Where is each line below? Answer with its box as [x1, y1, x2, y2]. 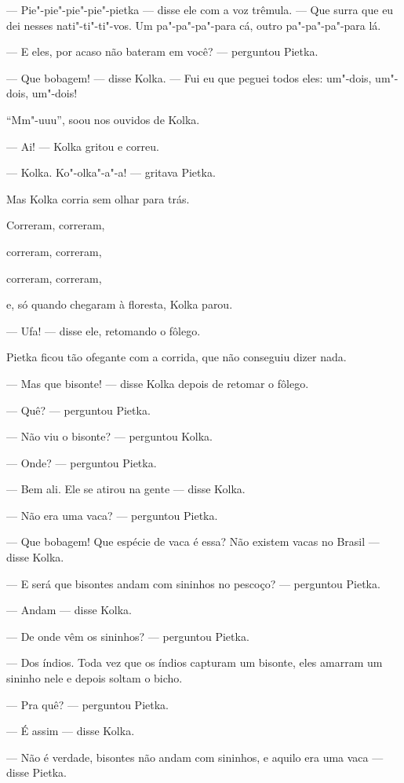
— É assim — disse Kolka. [6, 723, 135, 739]
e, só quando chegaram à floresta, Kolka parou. [6, 296, 233, 313]
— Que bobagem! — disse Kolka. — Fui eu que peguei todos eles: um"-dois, [6, 69, 372, 86]
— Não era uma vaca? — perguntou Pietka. [6, 507, 218, 523]
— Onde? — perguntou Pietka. [6, 454, 157, 470]
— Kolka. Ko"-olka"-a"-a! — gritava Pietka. [6, 164, 216, 181]
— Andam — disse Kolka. [6, 602, 132, 618]
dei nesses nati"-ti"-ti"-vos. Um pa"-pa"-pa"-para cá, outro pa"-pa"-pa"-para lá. [6, 16, 381, 33]
